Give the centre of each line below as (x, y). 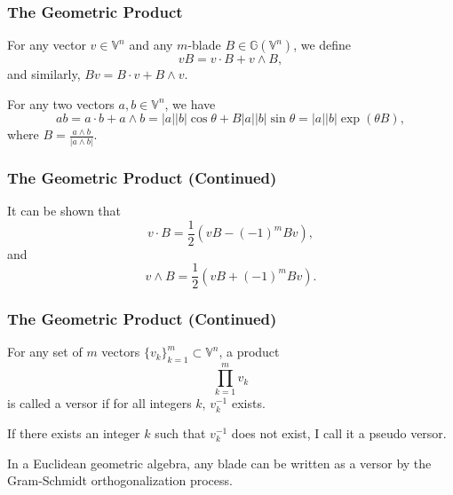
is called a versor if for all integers (99, 403)
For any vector (47, 45)
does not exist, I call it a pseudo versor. (339, 432)
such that (180, 432)
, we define (322, 45)
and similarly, (44, 74)
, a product (249, 352)
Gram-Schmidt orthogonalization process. (120, 480)
